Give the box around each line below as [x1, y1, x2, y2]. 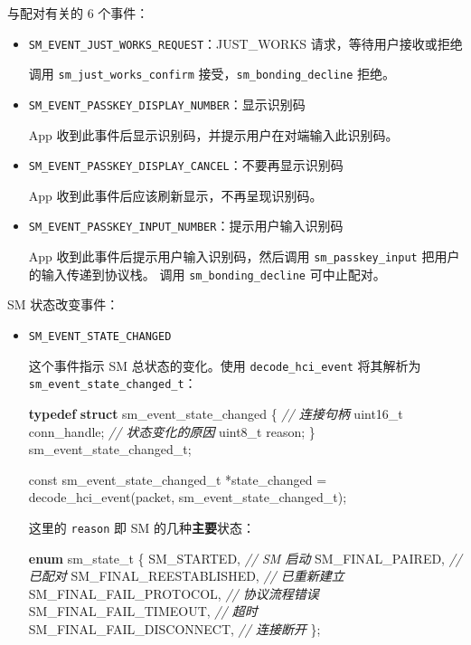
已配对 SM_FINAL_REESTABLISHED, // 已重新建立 [28, 566, 344, 585]
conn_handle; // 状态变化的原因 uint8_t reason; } [28, 422, 316, 441]
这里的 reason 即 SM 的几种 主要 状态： [28, 517, 256, 536]
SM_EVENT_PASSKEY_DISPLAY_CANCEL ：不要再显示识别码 [28, 156, 344, 175]
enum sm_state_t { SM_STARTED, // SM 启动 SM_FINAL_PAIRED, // [28, 548, 462, 567]
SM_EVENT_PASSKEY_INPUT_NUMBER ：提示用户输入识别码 [28, 216, 344, 235]
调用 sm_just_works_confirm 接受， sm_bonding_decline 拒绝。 [28, 64, 396, 83]
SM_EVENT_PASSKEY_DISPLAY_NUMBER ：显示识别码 [28, 94, 306, 113]
